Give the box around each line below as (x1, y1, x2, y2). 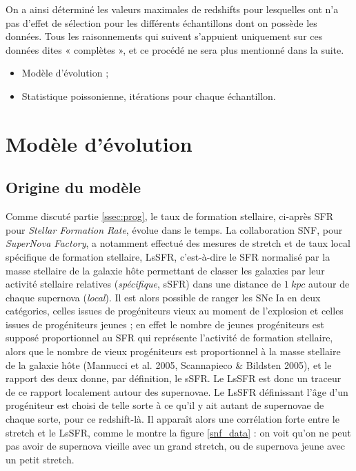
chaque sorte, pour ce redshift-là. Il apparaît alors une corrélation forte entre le (6, 412, 339, 426)
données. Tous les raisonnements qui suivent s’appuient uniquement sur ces (6, 29, 323, 43)
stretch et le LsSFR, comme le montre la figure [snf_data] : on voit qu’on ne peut (6, 425, 351, 439)
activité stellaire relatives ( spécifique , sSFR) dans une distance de (6, 277, 281, 291)
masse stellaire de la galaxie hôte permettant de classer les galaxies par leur (6, 263, 325, 277)
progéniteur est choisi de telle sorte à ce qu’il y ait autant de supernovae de (6, 398, 324, 412)
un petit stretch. (6, 452, 75, 466)
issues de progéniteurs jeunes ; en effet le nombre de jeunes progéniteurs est (6, 317, 324, 331)
